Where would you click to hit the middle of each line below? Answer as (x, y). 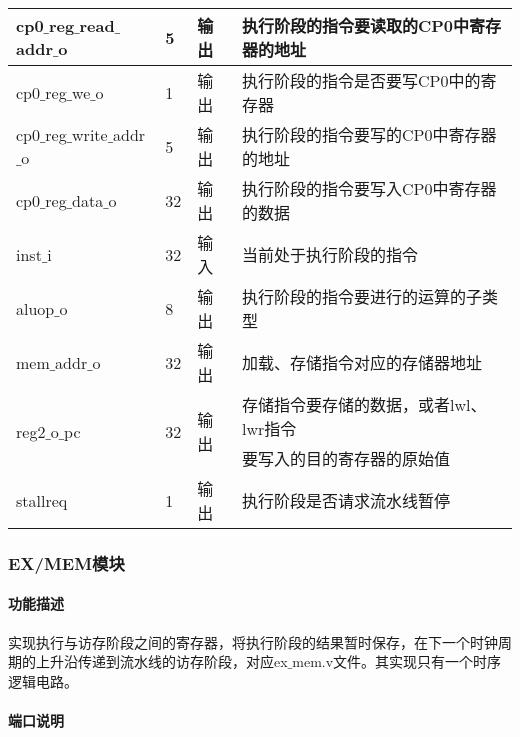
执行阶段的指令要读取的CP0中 (355, 25)
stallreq (42, 500)
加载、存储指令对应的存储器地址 (361, 362)
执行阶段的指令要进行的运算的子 (361, 296)
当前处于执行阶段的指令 (329, 254)
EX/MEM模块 (66, 562)
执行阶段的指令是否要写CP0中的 (361, 80)
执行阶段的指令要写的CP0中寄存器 (369, 134)
